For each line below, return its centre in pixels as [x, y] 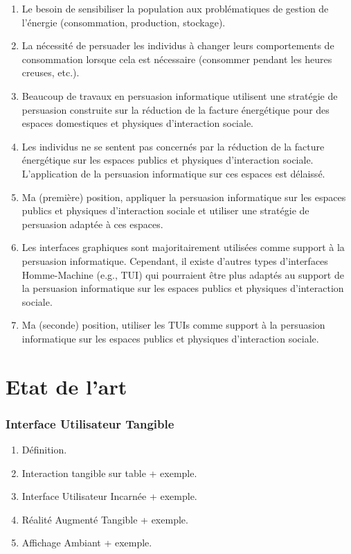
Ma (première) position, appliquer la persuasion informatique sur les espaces [184, 197]
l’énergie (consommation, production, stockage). [124, 22]
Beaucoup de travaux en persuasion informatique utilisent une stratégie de [180, 95]
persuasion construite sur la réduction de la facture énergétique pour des [175, 109]
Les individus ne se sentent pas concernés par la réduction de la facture [173, 146]
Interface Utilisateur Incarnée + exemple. [109, 496]
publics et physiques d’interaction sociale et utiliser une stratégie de [165, 210]
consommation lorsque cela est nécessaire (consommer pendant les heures [177, 59]
